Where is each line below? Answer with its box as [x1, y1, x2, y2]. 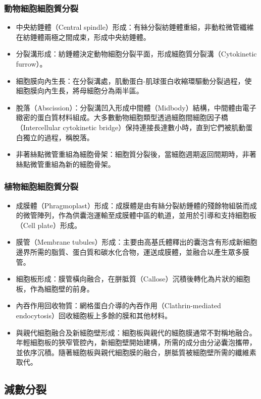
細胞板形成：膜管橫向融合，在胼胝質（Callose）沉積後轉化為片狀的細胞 [16, 273, 250, 284]
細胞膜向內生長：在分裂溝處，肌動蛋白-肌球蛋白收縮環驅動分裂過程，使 [16, 75, 252, 86]
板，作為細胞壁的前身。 [16, 283, 94, 294]
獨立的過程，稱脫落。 [23, 132, 94, 142]
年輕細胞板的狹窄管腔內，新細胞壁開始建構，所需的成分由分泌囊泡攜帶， [16, 337, 256, 348]
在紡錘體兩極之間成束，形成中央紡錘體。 [16, 31, 150, 42]
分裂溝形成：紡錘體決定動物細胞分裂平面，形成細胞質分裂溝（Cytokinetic [16, 48, 257, 59]
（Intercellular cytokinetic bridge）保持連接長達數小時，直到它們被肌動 [16, 122, 246, 132]
